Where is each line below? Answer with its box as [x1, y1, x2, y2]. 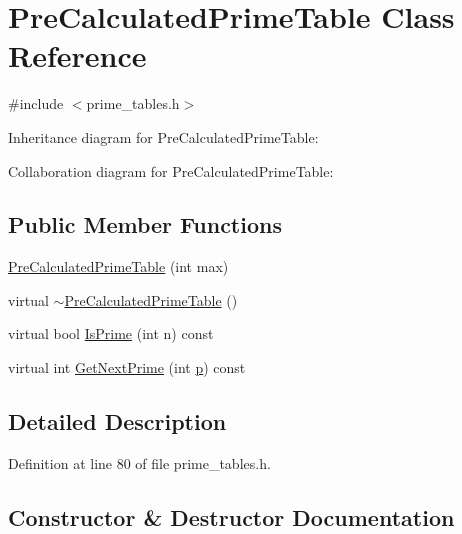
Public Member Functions [8, 209, 282, 240]
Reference [8, 35, 147, 76]
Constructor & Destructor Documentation [8, 501, 455, 532]
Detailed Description [8, 406, 227, 437]
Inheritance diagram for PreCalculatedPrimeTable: [8, 126, 319, 147]
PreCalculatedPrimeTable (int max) [8, 256, 229, 277]
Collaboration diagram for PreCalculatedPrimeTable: [8, 160, 334, 181]
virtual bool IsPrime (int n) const [8, 323, 214, 344]
